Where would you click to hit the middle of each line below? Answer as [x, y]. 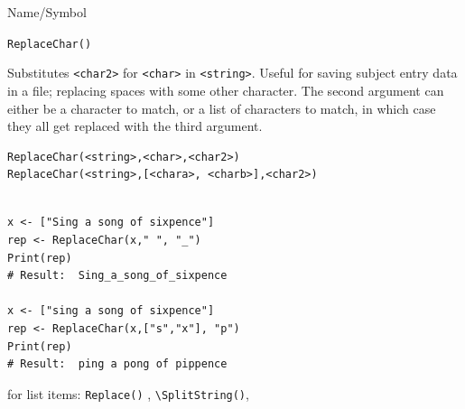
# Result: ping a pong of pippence [117, 364]
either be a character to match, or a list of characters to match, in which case [222, 108]
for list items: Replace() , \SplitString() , [128, 393]
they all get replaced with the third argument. [135, 126]
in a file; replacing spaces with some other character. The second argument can [226, 90]
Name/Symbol [47, 12]
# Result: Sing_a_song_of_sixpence [117, 276]
